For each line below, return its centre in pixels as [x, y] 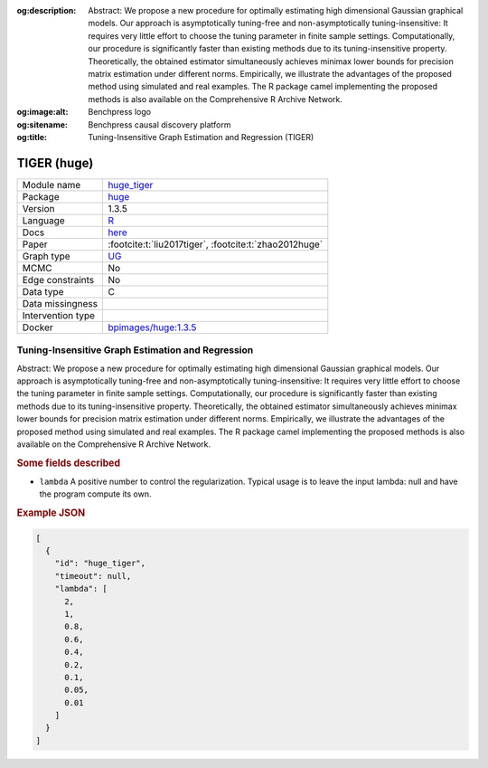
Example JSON [51, 513]
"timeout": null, [93, 576]
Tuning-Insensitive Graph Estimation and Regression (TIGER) [201, 137]
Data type [43, 291]
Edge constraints [58, 280]
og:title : [32, 137]
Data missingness [60, 303]
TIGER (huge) [55, 163]
